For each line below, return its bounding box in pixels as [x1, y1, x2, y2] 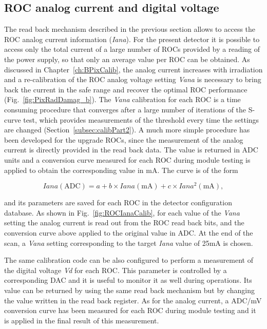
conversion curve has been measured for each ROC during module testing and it [4, 305, 256, 316]
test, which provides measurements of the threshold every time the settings [23, 114, 259, 125]
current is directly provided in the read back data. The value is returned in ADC [4, 144, 258, 155]
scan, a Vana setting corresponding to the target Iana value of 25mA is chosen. [4, 237, 253, 248]
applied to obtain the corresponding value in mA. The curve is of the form [4, 164, 238, 175]
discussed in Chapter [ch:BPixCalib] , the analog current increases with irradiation [4, 64, 263, 74]
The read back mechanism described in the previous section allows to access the [4, 24, 256, 34]
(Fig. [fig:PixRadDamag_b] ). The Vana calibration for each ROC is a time [4, 94, 241, 105]
